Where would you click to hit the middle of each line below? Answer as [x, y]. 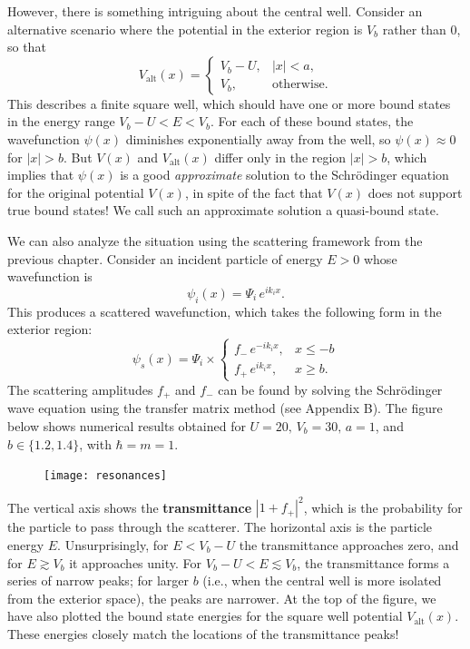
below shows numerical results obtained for [127, 426]
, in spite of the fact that [254, 192]
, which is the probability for [383, 507]
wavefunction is [50, 276]
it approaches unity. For [136, 562]
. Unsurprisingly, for [113, 544]
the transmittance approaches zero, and [349, 544]
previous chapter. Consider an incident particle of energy [165, 258]
